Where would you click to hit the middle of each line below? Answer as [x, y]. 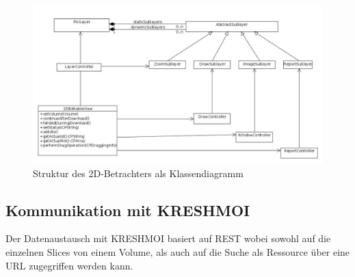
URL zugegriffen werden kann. [69, 265]
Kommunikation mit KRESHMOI [128, 210]
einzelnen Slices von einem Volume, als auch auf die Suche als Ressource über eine [178, 252]
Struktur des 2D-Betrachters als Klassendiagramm [138, 173]
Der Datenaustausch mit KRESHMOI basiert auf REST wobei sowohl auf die [168, 238]
